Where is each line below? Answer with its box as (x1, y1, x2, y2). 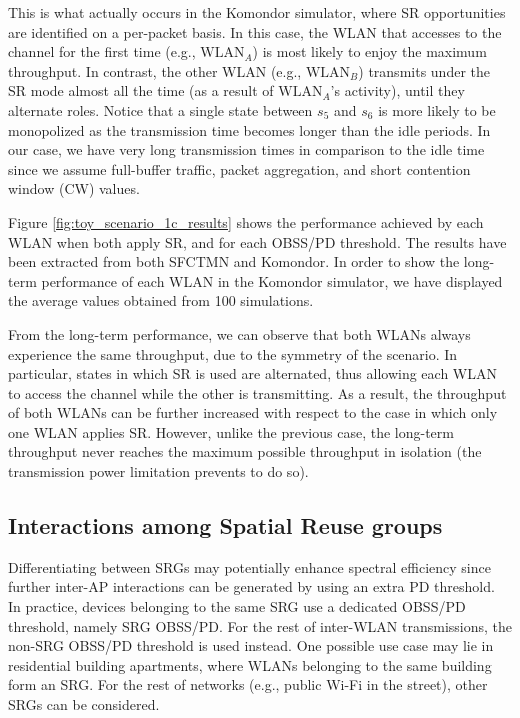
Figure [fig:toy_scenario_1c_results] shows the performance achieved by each (8, 211, 484, 232)
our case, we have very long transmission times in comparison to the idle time (8, 139, 485, 160)
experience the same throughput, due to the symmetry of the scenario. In (8, 343, 458, 364)
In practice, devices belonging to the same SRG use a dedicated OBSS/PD (8, 596, 466, 617)
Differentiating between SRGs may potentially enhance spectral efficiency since (8, 556, 491, 577)
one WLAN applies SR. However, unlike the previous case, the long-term (8, 421, 454, 442)
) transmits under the (358, 60, 490, 81)
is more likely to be (378, 99, 496, 120)
